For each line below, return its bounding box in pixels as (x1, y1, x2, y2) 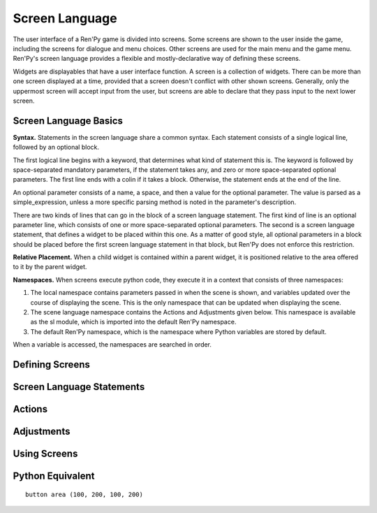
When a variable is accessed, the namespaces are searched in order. (13, 340, 212, 349)
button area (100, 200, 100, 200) (25, 490, 143, 498)
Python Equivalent (13, 470, 95, 482)
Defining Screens (13, 359, 90, 370)
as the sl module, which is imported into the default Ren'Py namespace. (30, 318, 237, 326)
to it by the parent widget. (13, 263, 87, 271)
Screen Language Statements (13, 381, 145, 393)
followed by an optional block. (13, 143, 100, 152)
